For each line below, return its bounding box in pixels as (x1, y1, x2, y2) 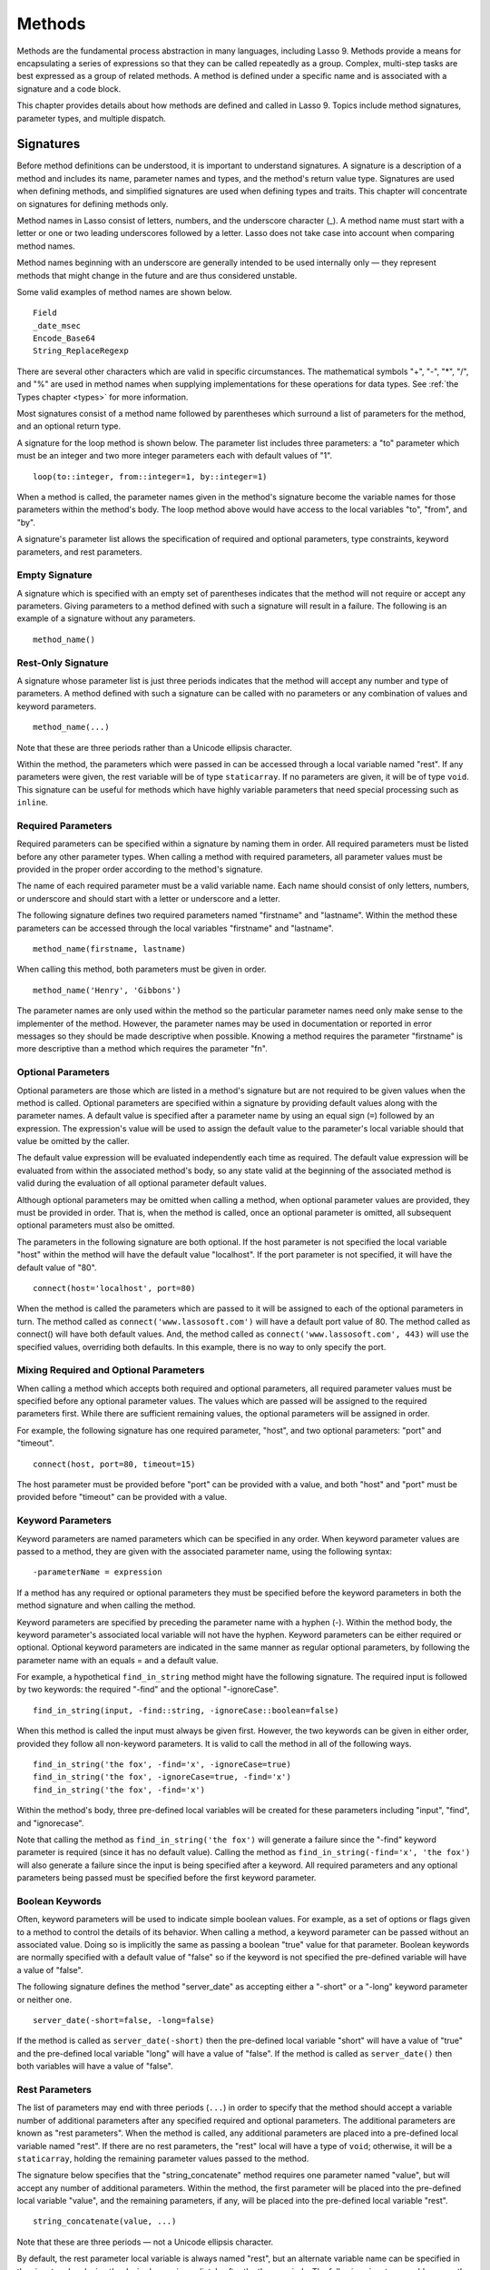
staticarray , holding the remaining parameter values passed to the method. (16, 2153, 309, 2164)
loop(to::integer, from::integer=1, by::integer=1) (33, 471, 268, 481)
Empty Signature (16, 568, 93, 581)
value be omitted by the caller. (16, 1136, 131, 1147)
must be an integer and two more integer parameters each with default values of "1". (16, 450, 333, 461)
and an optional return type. (16, 420, 122, 431)
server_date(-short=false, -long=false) (33, 2016, 215, 2026)
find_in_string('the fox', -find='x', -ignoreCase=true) (33, 1760, 292, 1770)
